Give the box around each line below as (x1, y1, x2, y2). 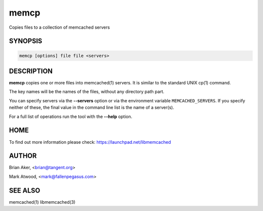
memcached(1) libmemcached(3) (9, 199, 75, 205)
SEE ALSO (9, 186, 40, 194)
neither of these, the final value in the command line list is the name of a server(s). (9, 105, 174, 111)
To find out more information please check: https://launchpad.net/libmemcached (9, 139, 171, 145)
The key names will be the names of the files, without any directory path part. (9, 89, 165, 95)
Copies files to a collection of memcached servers (9, 24, 110, 30)
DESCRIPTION (9, 67, 53, 75)
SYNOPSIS (9, 37, 42, 45)
